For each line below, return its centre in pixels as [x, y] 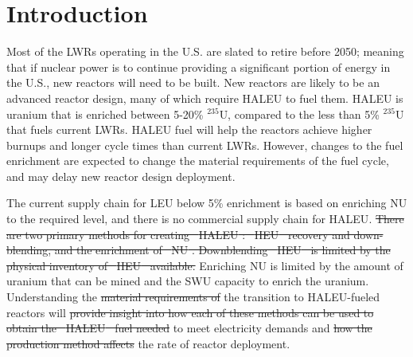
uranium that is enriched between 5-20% [105, 114]
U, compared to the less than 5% [299, 114]
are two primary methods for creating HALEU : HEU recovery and [178, 234]
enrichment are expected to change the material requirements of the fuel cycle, [198, 161]
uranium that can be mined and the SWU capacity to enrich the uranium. [188, 281]
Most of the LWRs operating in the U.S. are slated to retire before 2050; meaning [205, 51]
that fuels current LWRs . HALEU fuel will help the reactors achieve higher [189, 129]
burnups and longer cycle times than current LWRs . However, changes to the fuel [205, 145]
